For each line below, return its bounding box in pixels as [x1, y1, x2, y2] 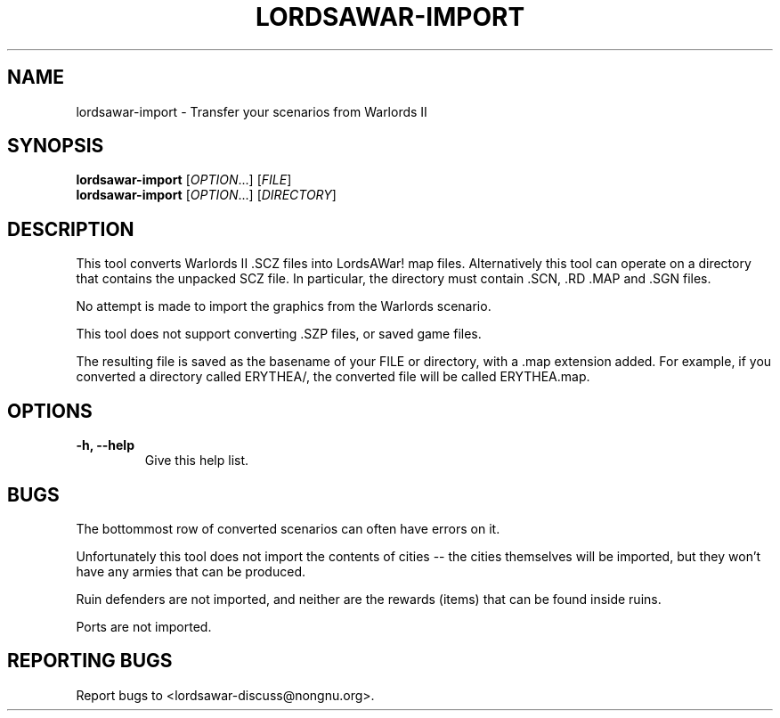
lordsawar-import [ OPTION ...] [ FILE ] [76, 172, 292, 188]
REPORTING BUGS [7, 649, 173, 673]
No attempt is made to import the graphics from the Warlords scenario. [76, 298, 492, 314]
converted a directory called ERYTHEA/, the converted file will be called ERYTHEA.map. [76, 369, 590, 385]
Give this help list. [144, 453, 249, 469]
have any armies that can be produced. [76, 563, 305, 579]
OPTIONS [7, 399, 93, 422]
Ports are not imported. [76, 618, 212, 634]
